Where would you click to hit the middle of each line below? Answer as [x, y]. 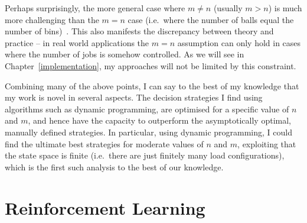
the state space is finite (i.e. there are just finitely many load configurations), [145, 155]
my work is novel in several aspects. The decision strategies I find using [134, 97]
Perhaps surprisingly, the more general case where [95, 8]
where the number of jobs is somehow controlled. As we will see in [125, 54]
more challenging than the [52, 19]
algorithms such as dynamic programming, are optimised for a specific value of [147, 109]
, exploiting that [267, 143]
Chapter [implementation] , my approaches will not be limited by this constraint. [151, 65]
